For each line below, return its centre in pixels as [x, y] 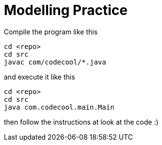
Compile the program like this [51, 32]
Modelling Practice [66, 10]
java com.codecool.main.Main [59, 107]
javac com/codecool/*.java [55, 62]
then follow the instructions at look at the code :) [81, 122]
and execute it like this [40, 77]
